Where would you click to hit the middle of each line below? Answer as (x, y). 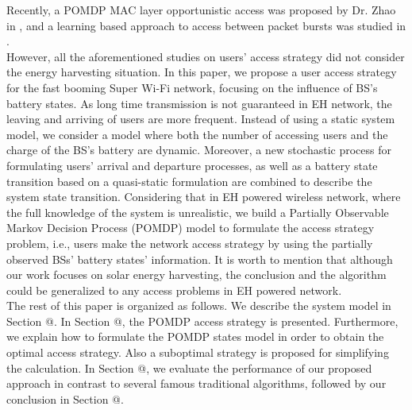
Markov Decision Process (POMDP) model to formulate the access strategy (191, 228)
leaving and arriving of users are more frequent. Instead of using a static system (201, 119)
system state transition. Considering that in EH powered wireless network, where (204, 197)
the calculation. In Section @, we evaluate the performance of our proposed (189, 367)
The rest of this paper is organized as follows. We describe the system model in (199, 306)
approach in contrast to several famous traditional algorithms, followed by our (196, 383)
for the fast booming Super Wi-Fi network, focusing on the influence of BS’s (192, 87)
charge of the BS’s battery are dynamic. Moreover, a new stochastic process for (199, 150)
